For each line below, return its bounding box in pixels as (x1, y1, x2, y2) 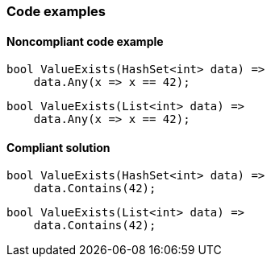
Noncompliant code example (6, 34, 164, 48)
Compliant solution (6, 140, 110, 154)
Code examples (6, 3, 106, 19)
